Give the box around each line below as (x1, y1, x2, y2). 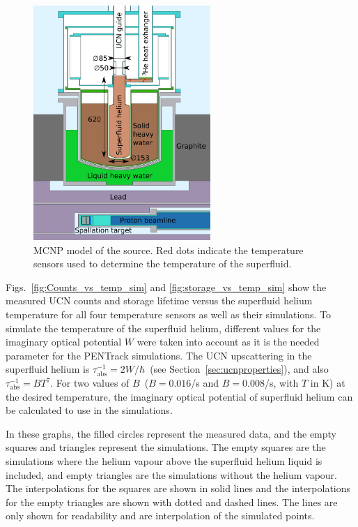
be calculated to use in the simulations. (6, 403, 173, 417)
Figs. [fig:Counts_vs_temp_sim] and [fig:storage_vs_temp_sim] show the (6, 279, 327, 294)
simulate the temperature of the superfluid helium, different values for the (6, 320, 321, 335)
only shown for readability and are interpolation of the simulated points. (6, 508, 315, 523)
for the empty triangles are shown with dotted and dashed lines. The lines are (6, 494, 338, 509)
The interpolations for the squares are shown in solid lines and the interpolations (6, 481, 351, 496)
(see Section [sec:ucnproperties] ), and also (150, 362, 329, 376)
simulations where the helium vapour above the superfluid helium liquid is (6, 454, 322, 468)
